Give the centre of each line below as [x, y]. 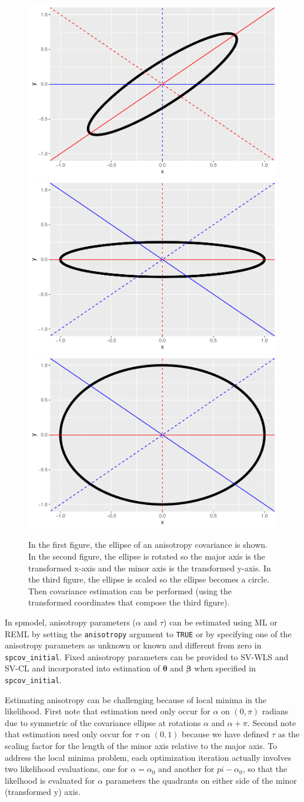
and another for [186, 769]
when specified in [225, 668]
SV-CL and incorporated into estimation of [83, 668]
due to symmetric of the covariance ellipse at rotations [103, 722]
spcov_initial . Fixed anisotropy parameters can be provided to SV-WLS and [147, 656]
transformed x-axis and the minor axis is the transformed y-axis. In [150, 568]
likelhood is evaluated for [50, 780]
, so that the [265, 769]
